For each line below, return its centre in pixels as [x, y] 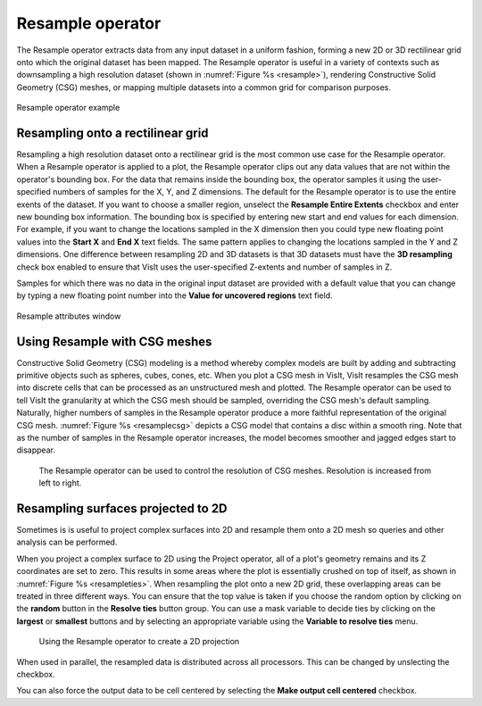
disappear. [36, 450]
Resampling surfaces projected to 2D [122, 508]
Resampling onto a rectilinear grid [112, 133]
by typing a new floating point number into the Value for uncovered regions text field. [175, 295]
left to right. [60, 483]
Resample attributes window [69, 316]
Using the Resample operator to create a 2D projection [139, 642]
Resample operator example [68, 108]
